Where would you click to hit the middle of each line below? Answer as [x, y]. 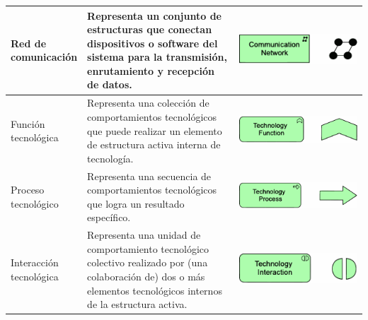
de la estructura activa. [137, 304]
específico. [109, 217]
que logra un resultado [136, 203]
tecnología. [110, 158]
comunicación [44, 57]
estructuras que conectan [150, 29]
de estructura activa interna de [154, 144]
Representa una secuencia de [149, 176]
